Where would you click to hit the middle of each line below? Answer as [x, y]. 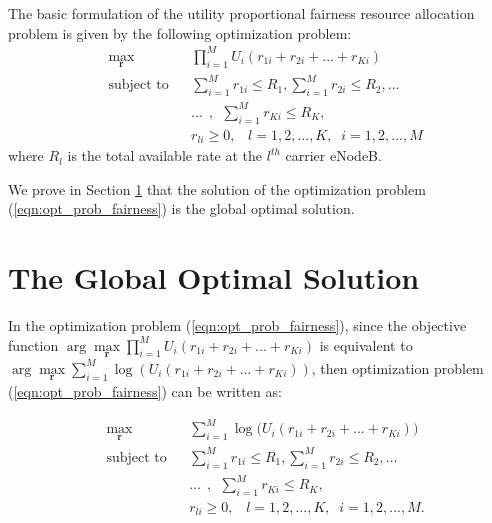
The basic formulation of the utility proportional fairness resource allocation [241, 13]
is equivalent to [366, 344]
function [33, 344]
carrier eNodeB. [333, 155]
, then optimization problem [397, 367]
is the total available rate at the [165, 155]
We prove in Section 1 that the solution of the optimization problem [217, 188]
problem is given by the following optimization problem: [180, 32]
